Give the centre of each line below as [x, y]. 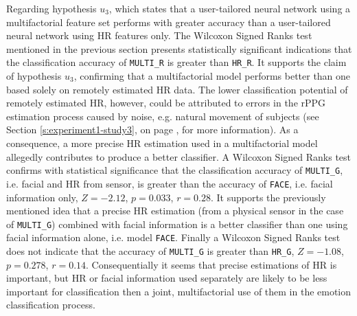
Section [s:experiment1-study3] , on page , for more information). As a [152, 129]
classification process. [51, 305]
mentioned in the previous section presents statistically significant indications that [179, 48]
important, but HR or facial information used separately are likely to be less [167, 278]
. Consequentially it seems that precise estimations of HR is [211, 264]
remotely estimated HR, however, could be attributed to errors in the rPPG [166, 103]
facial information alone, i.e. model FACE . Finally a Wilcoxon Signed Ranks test [173, 237]
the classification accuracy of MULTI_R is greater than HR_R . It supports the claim [176, 62]
